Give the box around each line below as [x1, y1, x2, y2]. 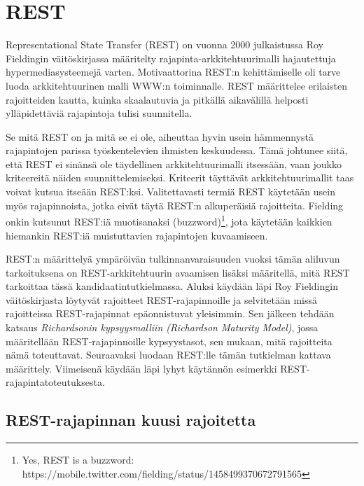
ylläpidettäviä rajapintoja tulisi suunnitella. [6, 106, 192, 120]
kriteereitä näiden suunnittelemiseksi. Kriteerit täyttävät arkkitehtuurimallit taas [6, 170, 354, 185]
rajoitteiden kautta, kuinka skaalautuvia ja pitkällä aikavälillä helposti [6, 92, 309, 106]
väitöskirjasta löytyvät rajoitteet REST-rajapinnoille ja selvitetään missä [6, 292, 318, 307]
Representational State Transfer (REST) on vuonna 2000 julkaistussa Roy [6, 37, 323, 52]
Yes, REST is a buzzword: [22, 452, 134, 467]
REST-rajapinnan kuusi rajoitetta [6, 409, 256, 431]
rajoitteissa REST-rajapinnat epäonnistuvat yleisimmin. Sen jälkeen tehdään [6, 306, 335, 321]
